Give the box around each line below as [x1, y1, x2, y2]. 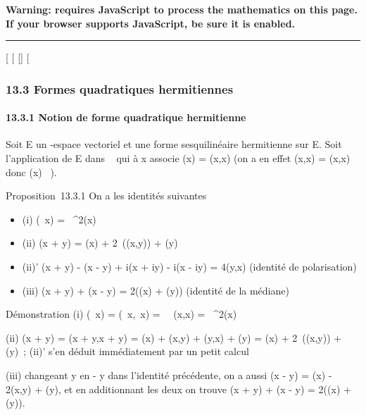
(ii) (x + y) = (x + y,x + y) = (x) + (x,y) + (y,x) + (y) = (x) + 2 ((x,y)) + [6, 330, 342, 345]
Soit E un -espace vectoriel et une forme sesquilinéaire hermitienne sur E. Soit [6, 137, 342, 151]
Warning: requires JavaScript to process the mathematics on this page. [6, 2, 358, 16]
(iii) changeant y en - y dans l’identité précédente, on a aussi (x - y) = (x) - [6, 367, 332, 382]
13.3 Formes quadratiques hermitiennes [6, 80, 234, 97]
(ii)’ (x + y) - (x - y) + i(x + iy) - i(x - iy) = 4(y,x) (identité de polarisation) [22, 259, 357, 273]
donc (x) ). [6, 164, 57, 179]
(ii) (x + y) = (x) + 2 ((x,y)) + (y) [22, 235, 178, 250]
